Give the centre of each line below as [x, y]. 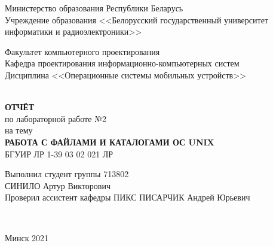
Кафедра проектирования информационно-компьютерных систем [122, 63]
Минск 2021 [27, 237]
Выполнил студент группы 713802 [67, 174]
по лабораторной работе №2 [56, 118]
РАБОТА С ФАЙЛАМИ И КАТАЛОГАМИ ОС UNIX [110, 142]
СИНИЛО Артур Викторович [58, 185]
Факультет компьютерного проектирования [82, 51]
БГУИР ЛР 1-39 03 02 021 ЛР [59, 154]
